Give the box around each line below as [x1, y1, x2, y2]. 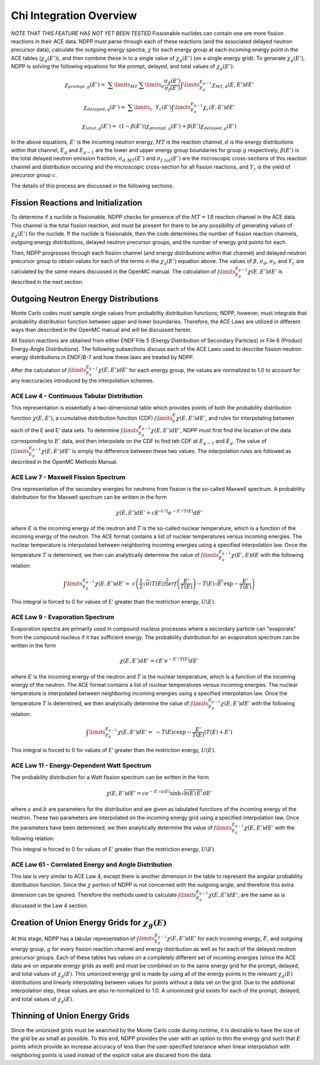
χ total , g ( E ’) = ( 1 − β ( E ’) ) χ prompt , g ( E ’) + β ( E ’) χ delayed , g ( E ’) [82, 122, 237, 131]
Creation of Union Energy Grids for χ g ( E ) [11, 917, 167, 929]
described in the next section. [11, 278, 84, 286]
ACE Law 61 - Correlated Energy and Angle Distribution [11, 861, 172, 869]
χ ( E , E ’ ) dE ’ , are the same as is [208, 891, 286, 898]
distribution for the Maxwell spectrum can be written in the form [11, 493, 167, 501]
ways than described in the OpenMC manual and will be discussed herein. [11, 327, 192, 334]
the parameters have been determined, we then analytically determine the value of [11, 824, 213, 831]
